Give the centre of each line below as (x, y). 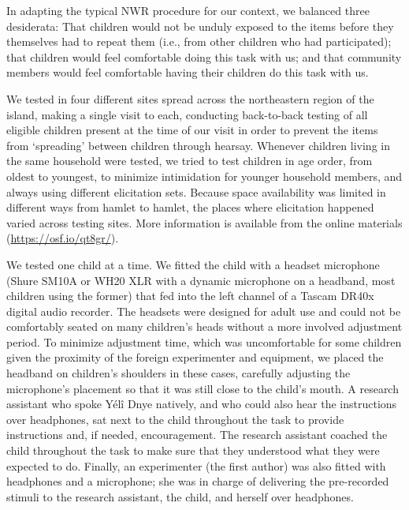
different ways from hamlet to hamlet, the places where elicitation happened (190, 207)
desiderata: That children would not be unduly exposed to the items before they (200, 26)
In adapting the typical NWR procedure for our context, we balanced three (188, 10)
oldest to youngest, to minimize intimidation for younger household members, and (204, 176)
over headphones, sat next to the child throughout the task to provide (175, 419)
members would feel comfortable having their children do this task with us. (188, 72)
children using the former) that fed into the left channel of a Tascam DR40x (190, 296)
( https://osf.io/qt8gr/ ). (63, 238)
